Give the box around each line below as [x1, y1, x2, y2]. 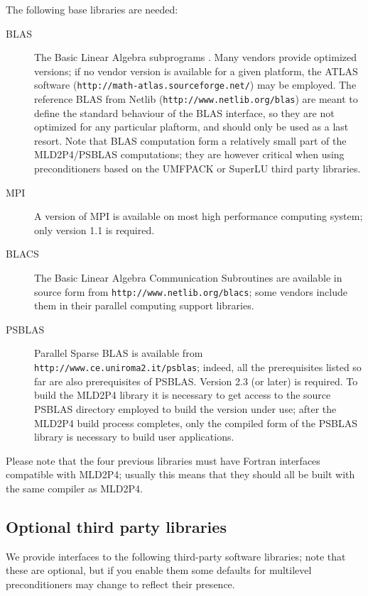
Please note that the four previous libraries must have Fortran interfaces [6, 453, 320, 468]
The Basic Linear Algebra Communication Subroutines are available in [34, 270, 342, 285]
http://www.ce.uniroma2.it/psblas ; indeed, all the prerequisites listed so [34, 360, 362, 375]
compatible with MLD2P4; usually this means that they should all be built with [6, 467, 355, 482]
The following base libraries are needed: [6, 2, 178, 16]
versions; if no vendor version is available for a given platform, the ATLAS [34, 63, 358, 78]
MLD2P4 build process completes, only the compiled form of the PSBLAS [34, 415, 357, 430]
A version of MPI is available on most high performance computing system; [34, 209, 363, 223]
